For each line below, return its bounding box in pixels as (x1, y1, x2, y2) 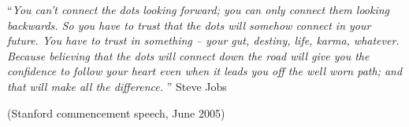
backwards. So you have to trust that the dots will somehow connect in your (7, 16, 371, 33)
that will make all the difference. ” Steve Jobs (7, 78, 227, 94)
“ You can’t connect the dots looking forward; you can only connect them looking (7, 2, 390, 17)
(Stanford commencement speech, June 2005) (7, 104, 225, 121)
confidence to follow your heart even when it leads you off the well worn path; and (7, 63, 403, 79)
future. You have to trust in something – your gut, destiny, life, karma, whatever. (7, 32, 400, 49)
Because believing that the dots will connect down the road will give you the (7, 47, 370, 63)
